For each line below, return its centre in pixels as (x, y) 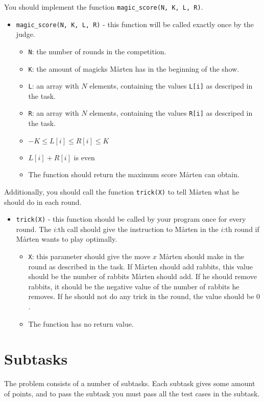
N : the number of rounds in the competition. (97, 51)
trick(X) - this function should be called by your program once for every (131, 219)
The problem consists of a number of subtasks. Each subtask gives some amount (130, 383)
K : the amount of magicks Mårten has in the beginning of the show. (134, 68)
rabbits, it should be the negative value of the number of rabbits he (134, 286)
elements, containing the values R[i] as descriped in (171, 113)
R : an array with (54, 113)
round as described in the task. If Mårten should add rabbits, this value (140, 266)
